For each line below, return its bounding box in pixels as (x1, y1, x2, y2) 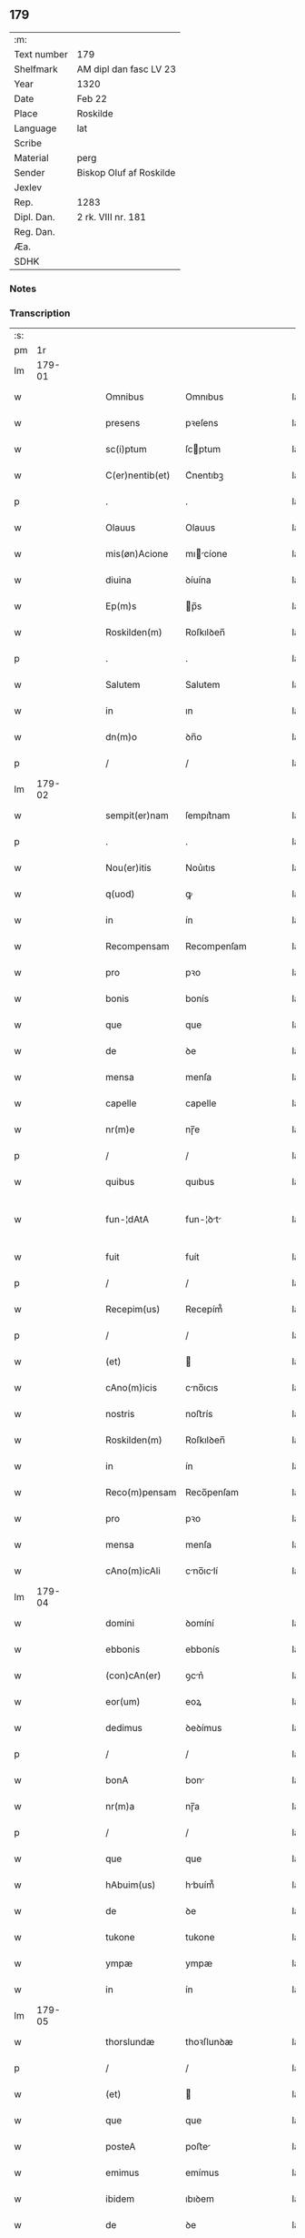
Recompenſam (184, 940, 247, 953)
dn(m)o (105, 731, 138, 744)
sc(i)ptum (105, 443, 147, 456)
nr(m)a (105, 1800, 135, 1813)
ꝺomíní (184, 1617, 215, 1630)
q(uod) (105, 887, 135, 900)
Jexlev (14, 181, 43, 194)
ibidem (105, 2192, 134, 2205)
